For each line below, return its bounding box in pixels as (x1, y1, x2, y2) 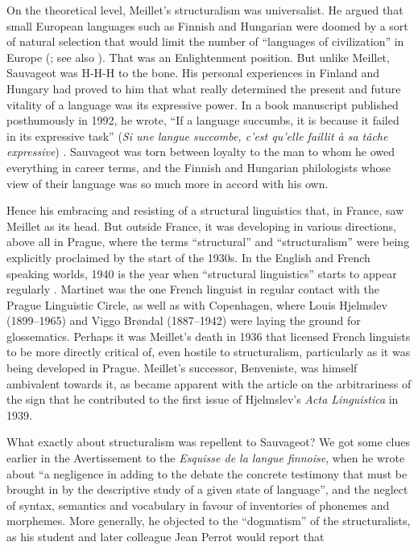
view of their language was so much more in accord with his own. (6, 174, 329, 191)
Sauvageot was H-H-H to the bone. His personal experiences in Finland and (6, 64, 379, 81)
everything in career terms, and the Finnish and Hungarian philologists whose (6, 158, 391, 175)
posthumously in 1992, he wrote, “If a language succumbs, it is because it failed (6, 112, 399, 129)
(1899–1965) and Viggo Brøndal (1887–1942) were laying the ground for (6, 312, 361, 329)
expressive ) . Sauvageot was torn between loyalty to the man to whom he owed (6, 143, 395, 160)
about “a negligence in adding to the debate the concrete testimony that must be (6, 465, 408, 482)
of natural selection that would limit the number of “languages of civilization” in (6, 33, 404, 50)
